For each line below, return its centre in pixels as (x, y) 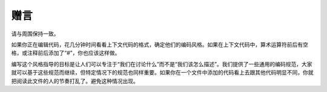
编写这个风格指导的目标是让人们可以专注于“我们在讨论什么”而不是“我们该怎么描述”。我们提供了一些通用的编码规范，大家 (162, 64)
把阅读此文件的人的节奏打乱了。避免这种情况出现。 (75, 81)
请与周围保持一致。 (35, 34)
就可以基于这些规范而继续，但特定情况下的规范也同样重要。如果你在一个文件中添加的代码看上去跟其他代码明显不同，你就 (162, 73)
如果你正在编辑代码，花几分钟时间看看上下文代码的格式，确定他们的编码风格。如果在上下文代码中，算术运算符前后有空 (160, 44)
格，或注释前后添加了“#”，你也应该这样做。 (66, 53)
